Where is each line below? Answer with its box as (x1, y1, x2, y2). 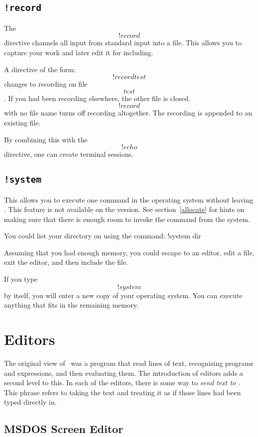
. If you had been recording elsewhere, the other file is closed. (4, 93, 190, 103)
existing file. (4, 117, 41, 127)
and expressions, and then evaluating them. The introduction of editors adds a (4, 367, 243, 378)
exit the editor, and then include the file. (4, 257, 128, 267)
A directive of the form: (4, 64, 76, 74)
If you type (4, 274, 38, 284)
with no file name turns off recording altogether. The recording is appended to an (4, 108, 252, 118)
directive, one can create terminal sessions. (4, 149, 134, 159)
